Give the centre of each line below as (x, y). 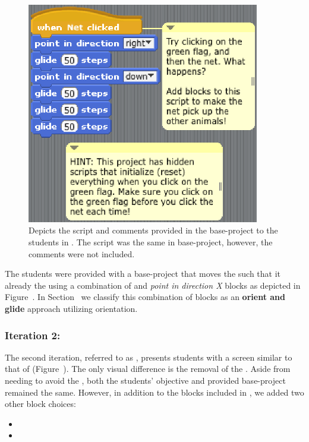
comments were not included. (82, 253)
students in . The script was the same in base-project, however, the (151, 242)
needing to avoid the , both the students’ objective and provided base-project (145, 381)
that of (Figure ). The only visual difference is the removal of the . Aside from (148, 369)
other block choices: (40, 404)
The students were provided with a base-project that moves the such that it (143, 274)
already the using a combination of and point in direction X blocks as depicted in (153, 285)
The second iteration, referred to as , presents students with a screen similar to (149, 357)
